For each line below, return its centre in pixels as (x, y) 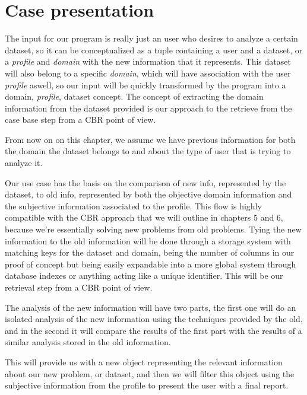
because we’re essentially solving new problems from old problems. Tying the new (153, 229)
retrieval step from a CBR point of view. (79, 287)
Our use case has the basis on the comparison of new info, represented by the (145, 182)
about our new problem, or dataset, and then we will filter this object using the (150, 373)
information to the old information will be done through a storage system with (148, 240)
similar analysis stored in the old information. (88, 342)
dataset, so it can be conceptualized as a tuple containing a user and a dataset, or (154, 50)
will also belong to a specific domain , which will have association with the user (148, 73)
